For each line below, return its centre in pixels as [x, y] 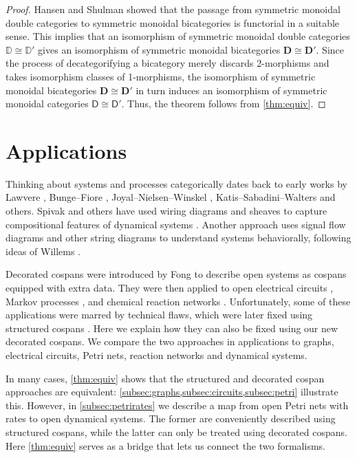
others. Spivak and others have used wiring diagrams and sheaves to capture [166, 211]
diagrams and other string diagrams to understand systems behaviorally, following [178, 238]
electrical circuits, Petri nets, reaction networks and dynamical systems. [156, 355]
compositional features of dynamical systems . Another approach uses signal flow [176, 224]
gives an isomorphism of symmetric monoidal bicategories [159, 49]
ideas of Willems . [43, 251]
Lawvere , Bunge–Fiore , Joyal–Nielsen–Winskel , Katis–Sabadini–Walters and [171, 197]
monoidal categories [47, 103]
